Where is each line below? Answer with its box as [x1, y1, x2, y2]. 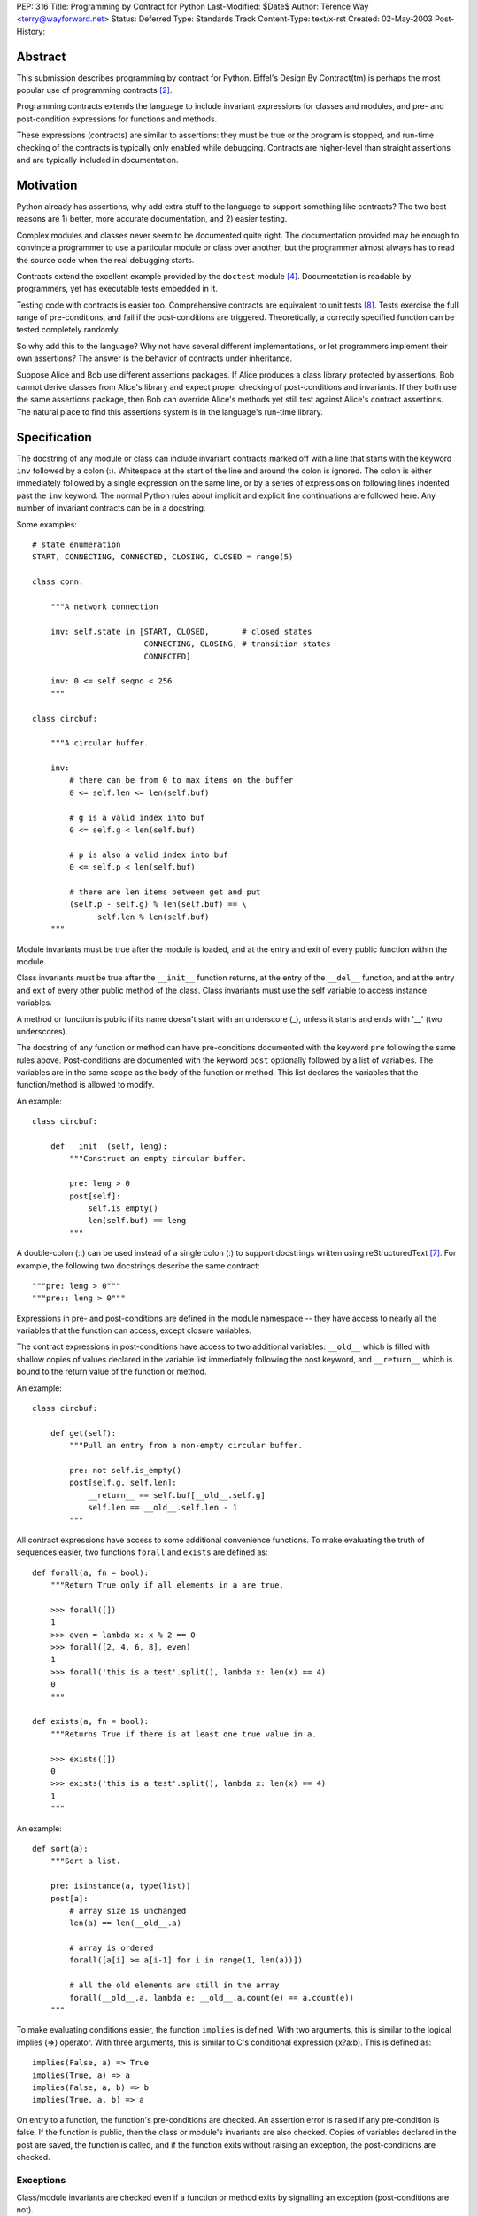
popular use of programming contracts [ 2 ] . [16, 85, 173, 96]
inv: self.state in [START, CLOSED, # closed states [50, 626, 312, 636]
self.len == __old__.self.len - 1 [88, 1502, 238, 1513]
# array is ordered [69, 1943, 154, 1954]
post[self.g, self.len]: [69, 1478, 177, 1488]
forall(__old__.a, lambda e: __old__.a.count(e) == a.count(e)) [69, 1993, 354, 2002]
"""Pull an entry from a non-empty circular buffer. [69, 1440, 303, 1451]
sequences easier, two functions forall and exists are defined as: [16, 1547, 269, 1557]
